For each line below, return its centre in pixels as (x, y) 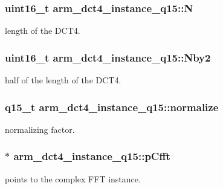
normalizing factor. (40, 129)
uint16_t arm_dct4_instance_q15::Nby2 (108, 57)
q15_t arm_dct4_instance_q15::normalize (112, 107)
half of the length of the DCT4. (63, 80)
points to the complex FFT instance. (73, 178)
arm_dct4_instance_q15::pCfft (92, 156)
